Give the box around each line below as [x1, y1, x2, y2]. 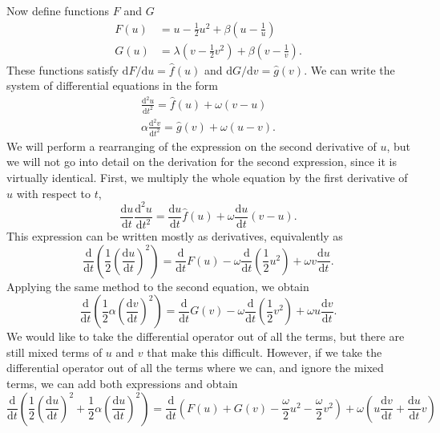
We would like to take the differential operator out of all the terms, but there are [6, 328, 405, 345]
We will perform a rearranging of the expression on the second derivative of [6, 137, 377, 154]
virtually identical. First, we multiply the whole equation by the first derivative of [6, 169, 408, 185]
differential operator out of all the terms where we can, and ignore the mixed [6, 359, 384, 376]
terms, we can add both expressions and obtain [6, 375, 238, 392]
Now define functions [6, 2, 110, 18]
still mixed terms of [6, 343, 103, 360]
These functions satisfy [6, 61, 119, 78]
